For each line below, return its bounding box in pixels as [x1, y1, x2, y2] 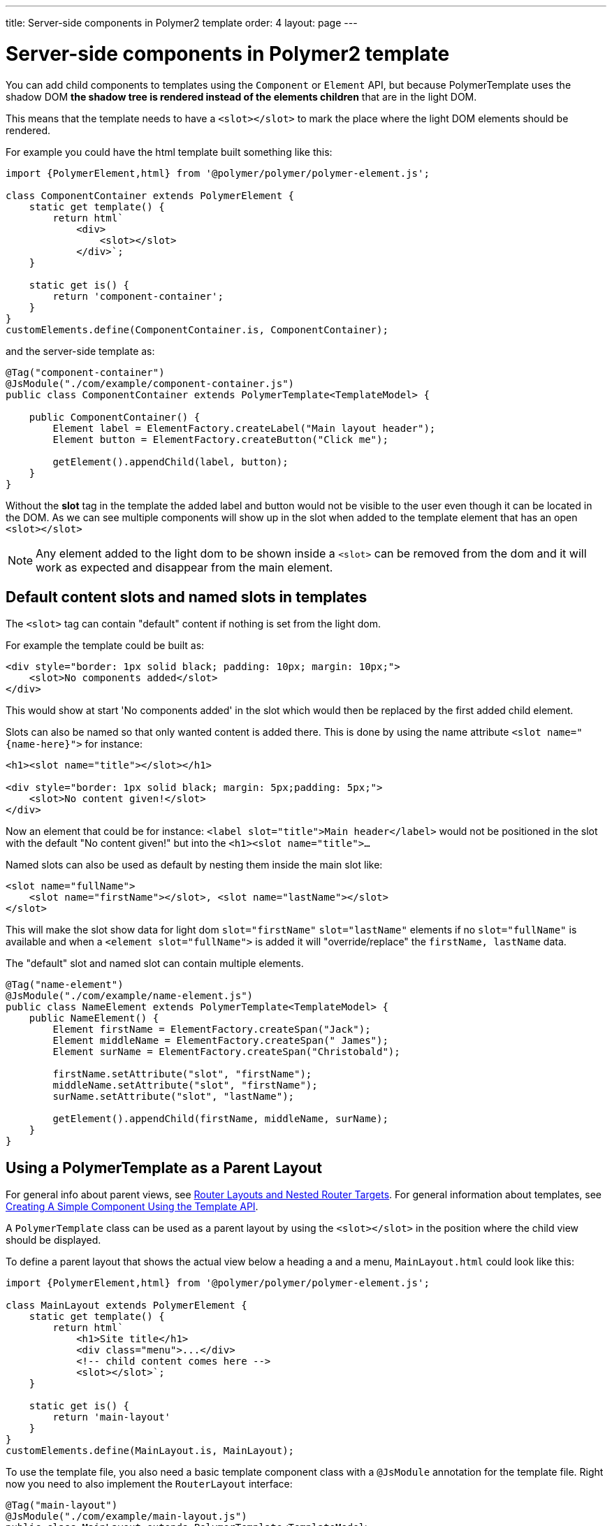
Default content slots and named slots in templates [6, 588, 367, 606]
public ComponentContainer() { [29, 411, 201, 423]
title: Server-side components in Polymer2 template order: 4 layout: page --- [6, 17, 358, 29]
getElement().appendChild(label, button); [52, 456, 289, 467]
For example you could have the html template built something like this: [6, 145, 333, 158]
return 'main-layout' [52, 1411, 171, 1423]
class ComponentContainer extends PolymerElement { [6, 189, 295, 201]
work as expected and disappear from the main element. [36, 560, 333, 574]
